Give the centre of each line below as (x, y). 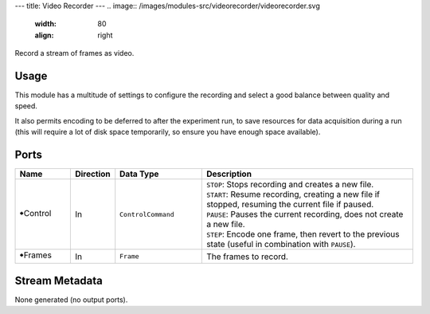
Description (229, 174)
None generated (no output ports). (71, 300)
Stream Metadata (59, 280)
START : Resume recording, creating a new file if (293, 194)
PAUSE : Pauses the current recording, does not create (305, 214)
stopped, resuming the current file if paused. (290, 205)
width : (46, 24)
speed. (26, 106)
